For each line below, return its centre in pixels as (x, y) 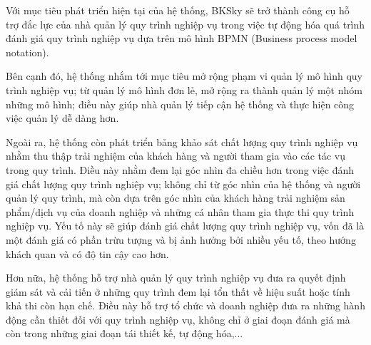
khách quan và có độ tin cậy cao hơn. (87, 253)
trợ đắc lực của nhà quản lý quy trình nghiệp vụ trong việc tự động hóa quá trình (185, 24)
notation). (27, 52)
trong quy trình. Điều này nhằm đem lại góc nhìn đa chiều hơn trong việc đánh (180, 169)
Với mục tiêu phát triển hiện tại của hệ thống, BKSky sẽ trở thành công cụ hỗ (178, 10)
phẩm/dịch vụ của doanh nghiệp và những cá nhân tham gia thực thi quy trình (180, 211)
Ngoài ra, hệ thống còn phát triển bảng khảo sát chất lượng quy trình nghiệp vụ (182, 141)
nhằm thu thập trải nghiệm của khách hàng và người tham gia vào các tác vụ (176, 156)
